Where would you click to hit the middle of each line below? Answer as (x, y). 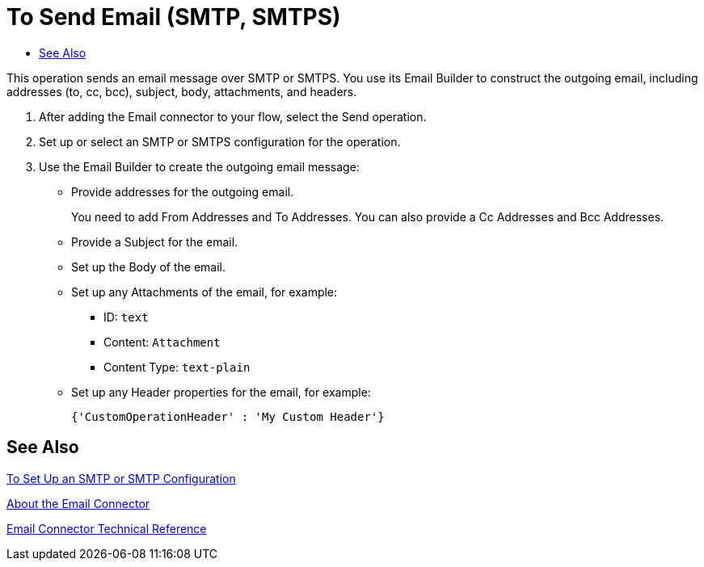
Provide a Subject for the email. (155, 241)
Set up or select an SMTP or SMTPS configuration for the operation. (220, 141)
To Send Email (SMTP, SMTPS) (174, 17)
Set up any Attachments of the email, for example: (204, 292)
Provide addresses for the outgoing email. (183, 191)
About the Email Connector (78, 503)
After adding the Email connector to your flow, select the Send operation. (233, 116)
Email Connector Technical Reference (107, 528)
